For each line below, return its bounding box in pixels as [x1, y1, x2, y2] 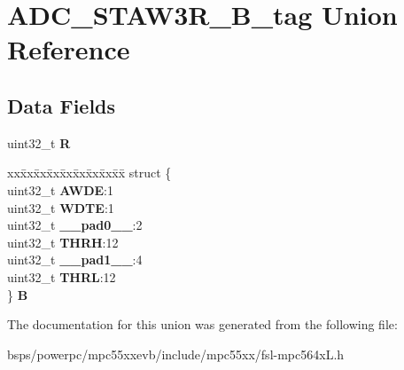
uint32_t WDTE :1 [7, 198, 114, 216]
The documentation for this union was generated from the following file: [7, 315, 398, 334]
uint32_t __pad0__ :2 [7, 216, 143, 234]
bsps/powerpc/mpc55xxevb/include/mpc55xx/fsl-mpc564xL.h [7, 344, 345, 363]
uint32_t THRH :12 [7, 232, 119, 251]
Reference [7, 31, 130, 67]
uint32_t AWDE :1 [7, 180, 113, 199]
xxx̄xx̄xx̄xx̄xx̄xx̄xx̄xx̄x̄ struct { [7, 163, 172, 182]
